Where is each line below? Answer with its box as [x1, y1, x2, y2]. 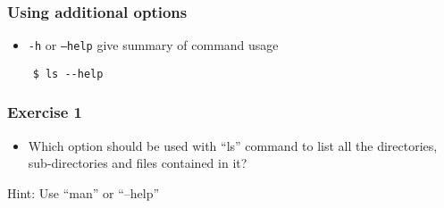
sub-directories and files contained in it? [28, 154, 247, 172]
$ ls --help [32, 67, 104, 80]
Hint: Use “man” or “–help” [7, 183, 160, 202]
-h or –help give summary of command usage [28, 36, 279, 54]
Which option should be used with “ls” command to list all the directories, [28, 136, 438, 154]
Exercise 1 [7, 101, 82, 123]
